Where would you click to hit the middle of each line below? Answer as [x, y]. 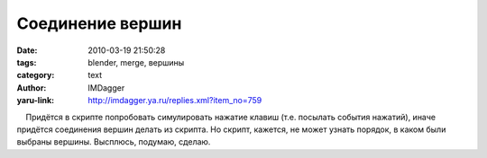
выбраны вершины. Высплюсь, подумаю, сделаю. [114, 142]
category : [36, 75]
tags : [27, 62]
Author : [32, 88]
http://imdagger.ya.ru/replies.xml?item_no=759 [175, 101]
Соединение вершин [99, 23]
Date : [27, 50]
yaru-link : [35, 101]
